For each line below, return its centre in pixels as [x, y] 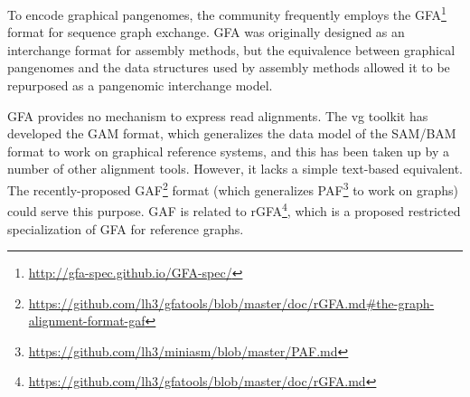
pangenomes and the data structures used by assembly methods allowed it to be [229, 67]
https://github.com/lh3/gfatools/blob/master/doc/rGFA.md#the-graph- [231, 302]
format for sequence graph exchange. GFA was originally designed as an [206, 32]
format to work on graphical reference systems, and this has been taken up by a [229, 151]
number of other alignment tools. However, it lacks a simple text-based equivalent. [235, 169]
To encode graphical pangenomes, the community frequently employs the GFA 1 [227, 13]
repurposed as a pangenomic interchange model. [140, 85]
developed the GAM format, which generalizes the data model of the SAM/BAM [232, 133]
